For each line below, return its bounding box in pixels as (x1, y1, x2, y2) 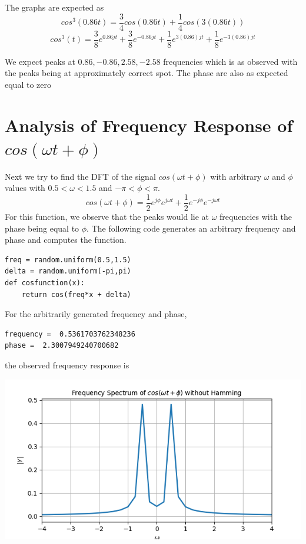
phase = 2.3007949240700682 (5, 341, 119, 350)
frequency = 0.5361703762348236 (5, 329, 135, 338)
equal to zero (5, 78, 51, 90)
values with (5, 182, 45, 194)
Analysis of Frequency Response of (5, 113, 293, 137)
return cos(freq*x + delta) (21, 290, 131, 299)
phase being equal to (5, 222, 79, 234)
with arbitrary (210, 170, 262, 182)
